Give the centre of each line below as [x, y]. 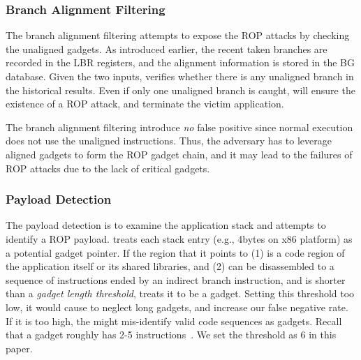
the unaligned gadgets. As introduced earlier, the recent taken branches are [167, 48]
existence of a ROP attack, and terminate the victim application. [145, 104]
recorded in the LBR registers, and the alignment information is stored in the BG [180, 62]
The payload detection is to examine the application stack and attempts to [166, 225]
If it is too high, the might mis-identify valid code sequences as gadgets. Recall [174, 321]
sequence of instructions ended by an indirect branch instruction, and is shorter [176, 279]
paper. [19, 348]
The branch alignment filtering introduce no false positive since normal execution [179, 127]
